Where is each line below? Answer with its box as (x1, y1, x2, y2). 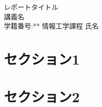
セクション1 (4, 49, 80, 68)
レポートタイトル (4, 2, 58, 12)
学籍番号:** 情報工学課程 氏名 (4, 21, 99, 31)
